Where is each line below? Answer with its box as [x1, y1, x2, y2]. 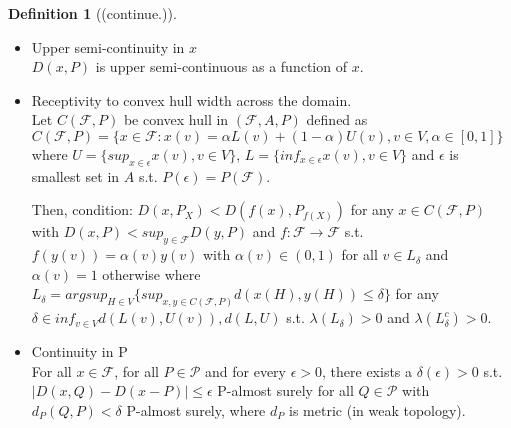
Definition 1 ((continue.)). [8, 3, 177, 23]
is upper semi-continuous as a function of [95, 56, 347, 77]
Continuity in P [31, 341, 128, 362]
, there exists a [322, 360, 413, 381]
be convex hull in [123, 109, 229, 130]
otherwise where [102, 263, 201, 284]
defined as [306, 109, 368, 130]
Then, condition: [31, 199, 133, 220]
